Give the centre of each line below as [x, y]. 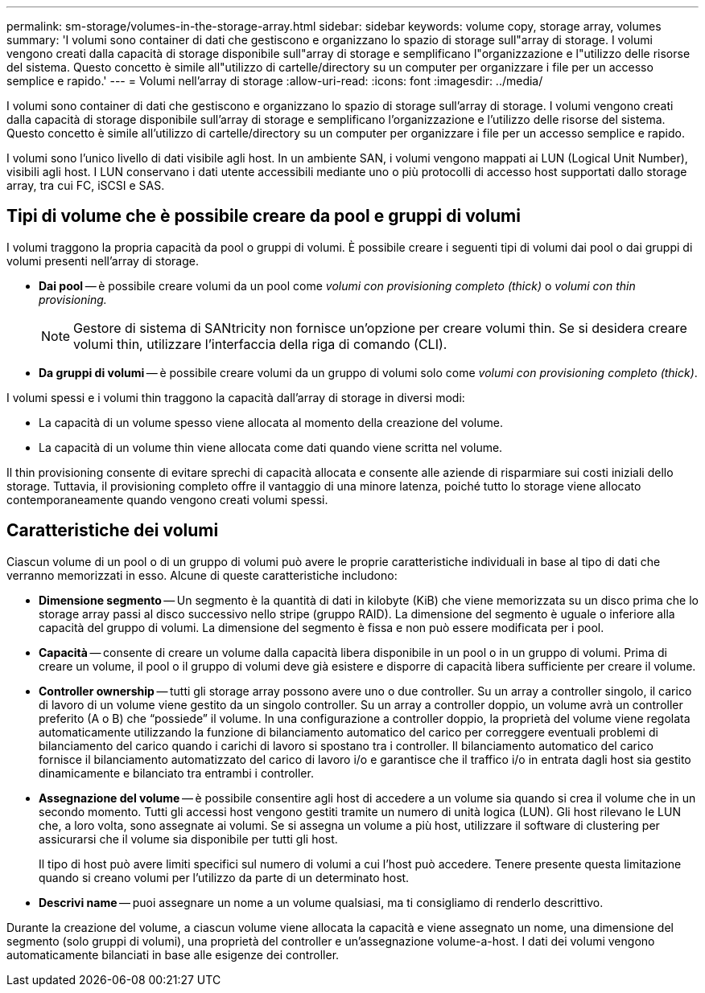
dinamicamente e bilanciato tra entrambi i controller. [176, 773]
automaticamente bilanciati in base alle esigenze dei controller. [173, 954]
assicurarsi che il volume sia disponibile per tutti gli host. [188, 839]
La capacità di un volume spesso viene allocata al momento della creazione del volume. [271, 422]
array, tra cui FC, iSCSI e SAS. [86, 185]
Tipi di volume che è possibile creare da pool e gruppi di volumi [264, 216]
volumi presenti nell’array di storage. [103, 261]
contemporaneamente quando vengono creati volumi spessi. [167, 499]
